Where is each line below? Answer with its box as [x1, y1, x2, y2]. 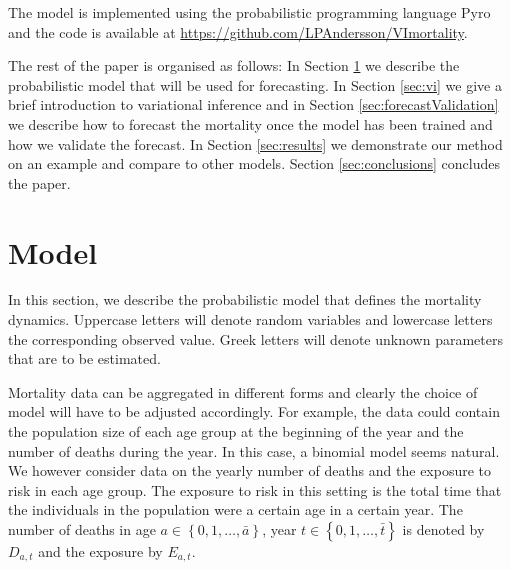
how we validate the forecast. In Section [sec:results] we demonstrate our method [8, 133, 503, 154]
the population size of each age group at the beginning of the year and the [8, 421, 464, 442]
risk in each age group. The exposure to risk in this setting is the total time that [8, 479, 502, 500]
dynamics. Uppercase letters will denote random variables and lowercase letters [8, 309, 493, 330]
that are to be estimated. [8, 348, 161, 369]
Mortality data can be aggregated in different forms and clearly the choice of [8, 381, 478, 402]
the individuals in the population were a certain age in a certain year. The [8, 499, 463, 520]
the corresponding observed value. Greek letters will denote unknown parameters [8, 328, 503, 349]
